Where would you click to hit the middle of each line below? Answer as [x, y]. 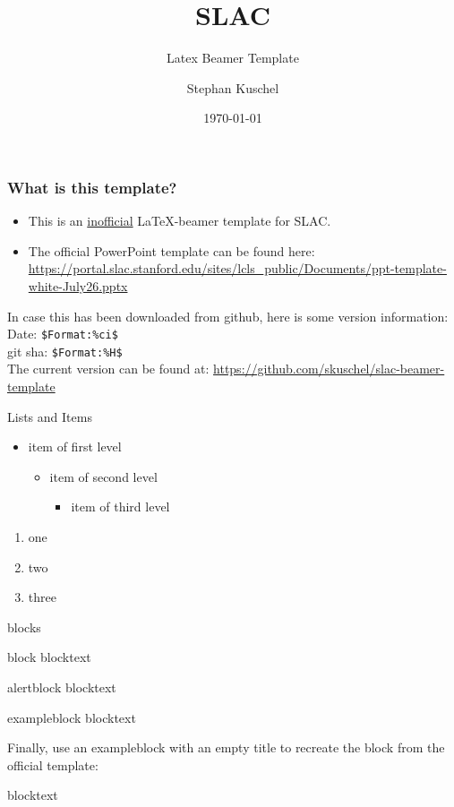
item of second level [103, 476]
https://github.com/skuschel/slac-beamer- [329, 369]
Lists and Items [50, 416]
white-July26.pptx [78, 285]
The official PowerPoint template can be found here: [171, 250]
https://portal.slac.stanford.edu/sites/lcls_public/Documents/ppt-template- [237, 268]
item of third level [120, 507]
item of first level [75, 446]
